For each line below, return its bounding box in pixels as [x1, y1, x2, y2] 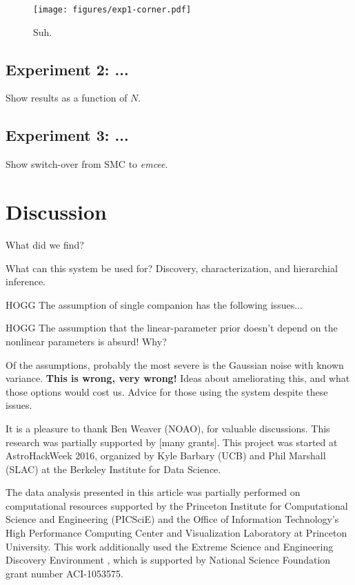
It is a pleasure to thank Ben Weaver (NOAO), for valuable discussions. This [6, 421, 330, 435]
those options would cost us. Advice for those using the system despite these [6, 384, 328, 399]
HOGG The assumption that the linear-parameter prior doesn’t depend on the [6, 320, 338, 335]
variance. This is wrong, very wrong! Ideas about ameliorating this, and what [6, 371, 350, 385]
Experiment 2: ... [6, 58, 129, 79]
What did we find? [6, 237, 84, 251]
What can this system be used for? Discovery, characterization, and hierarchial [6, 260, 338, 275]
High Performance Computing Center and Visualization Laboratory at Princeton [6, 526, 347, 540]
